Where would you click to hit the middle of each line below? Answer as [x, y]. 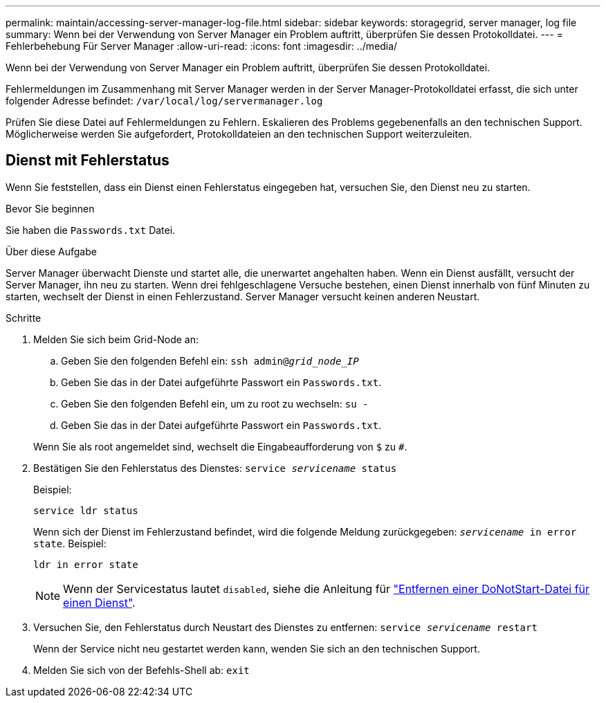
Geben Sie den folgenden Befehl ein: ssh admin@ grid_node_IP [210, 360]
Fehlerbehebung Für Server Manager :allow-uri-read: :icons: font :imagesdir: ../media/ [202, 46]
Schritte [24, 318]
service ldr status [86, 510]
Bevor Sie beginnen [50, 208]
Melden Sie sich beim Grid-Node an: [116, 339]
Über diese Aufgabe [51, 251]
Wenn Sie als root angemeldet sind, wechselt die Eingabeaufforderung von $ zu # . [220, 446]
